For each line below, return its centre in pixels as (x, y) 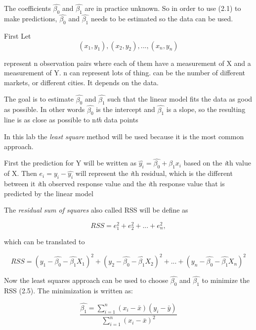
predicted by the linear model (49, 193)
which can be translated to (44, 242)
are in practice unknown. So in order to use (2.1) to (163, 8)
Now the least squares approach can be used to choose (86, 280)
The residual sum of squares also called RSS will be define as (96, 210)
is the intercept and (126, 109)
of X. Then (21, 173)
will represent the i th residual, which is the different (154, 173)
